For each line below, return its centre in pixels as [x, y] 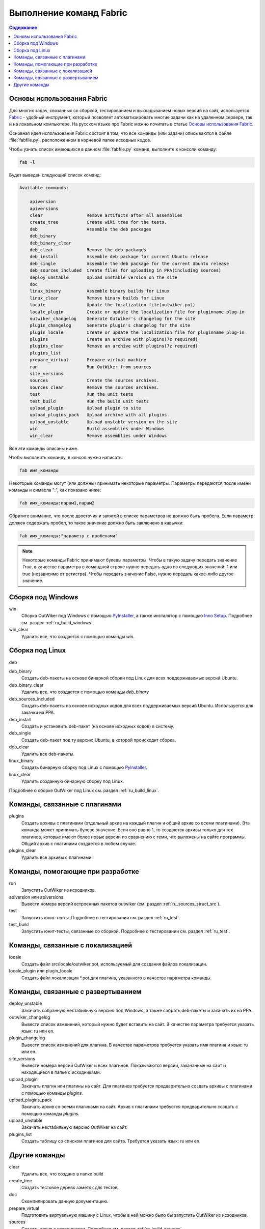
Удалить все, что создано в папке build [62, 1174]
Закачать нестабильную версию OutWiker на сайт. [74, 1127]
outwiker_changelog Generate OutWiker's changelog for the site [113, 319]
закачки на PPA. [38, 712]
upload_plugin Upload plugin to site [85, 408]
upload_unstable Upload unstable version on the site [104, 422]
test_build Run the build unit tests [89, 401]
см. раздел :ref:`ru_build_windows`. [58, 622]
